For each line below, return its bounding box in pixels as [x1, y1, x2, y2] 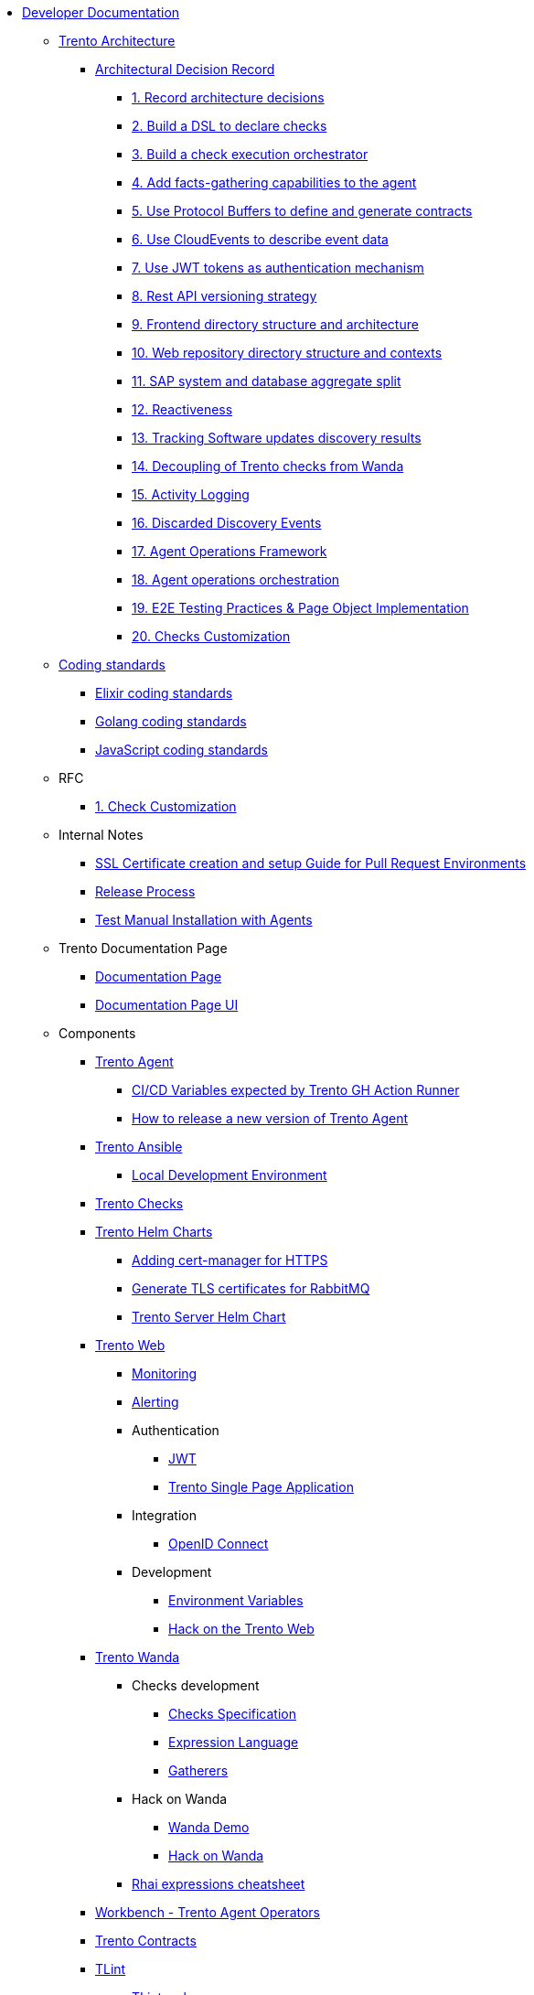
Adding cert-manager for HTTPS [132, 1252, 328, 1268]
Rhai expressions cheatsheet [132, 1876, 305, 1892]
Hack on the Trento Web [168, 1621, 315, 1636]
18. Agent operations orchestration [132, 572, 340, 587]
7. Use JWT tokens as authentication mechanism [132, 260, 424, 275]
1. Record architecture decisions [132, 90, 325, 105]
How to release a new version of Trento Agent [132, 1110, 409, 1126]
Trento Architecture [59, 33, 176, 48]
